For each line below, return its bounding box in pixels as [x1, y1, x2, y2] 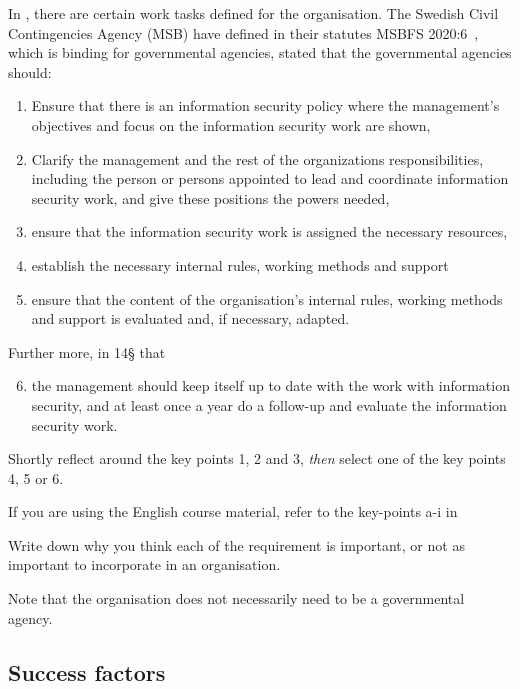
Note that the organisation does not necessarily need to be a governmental [8, 588, 465, 609]
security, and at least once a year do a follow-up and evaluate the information [31, 394, 507, 415]
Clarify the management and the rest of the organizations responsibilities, [31, 148, 484, 169]
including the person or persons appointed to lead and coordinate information [31, 168, 509, 189]
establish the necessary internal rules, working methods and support [31, 254, 449, 275]
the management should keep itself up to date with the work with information [31, 375, 510, 396]
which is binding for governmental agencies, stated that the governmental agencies [8, 42, 512, 63]
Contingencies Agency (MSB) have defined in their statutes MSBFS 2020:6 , [8, 22, 479, 43]
